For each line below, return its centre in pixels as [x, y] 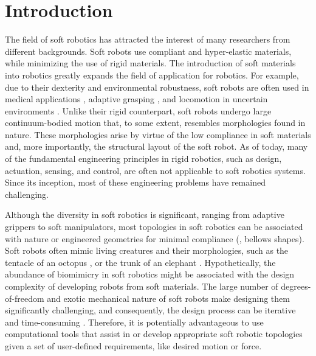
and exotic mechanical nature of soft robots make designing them [168, 298]
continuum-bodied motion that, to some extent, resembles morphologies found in [155, 123]
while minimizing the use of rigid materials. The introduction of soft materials [150, 63]
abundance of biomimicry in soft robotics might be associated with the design [150, 274]
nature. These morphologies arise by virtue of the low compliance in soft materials [158, 134]
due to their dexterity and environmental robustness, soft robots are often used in [157, 87]
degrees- [296, 286]
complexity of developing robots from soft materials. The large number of [142, 286]
